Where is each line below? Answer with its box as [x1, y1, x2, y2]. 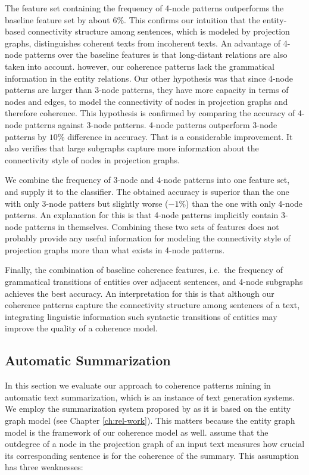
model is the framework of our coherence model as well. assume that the [5, 426, 269, 438]
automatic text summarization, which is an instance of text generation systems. [5, 390, 295, 403]
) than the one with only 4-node [186, 197, 303, 209]
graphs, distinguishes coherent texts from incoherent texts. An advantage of [5, 36, 281, 49]
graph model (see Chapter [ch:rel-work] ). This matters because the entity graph [5, 414, 295, 427]
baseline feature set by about [5, 13, 110, 26]
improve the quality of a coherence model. [5, 322, 158, 334]
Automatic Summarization [5, 351, 171, 370]
